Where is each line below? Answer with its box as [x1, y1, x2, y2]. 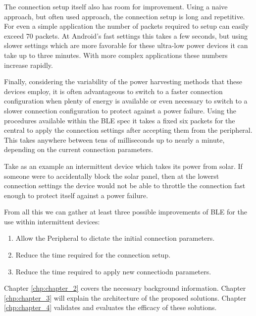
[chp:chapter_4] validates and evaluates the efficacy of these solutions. [4, 302, 217, 313]
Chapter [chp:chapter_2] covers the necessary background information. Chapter [4, 283, 246, 293]
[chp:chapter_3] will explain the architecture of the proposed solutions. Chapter [4, 292, 247, 303]
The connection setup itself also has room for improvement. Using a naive [4, 1, 228, 11]
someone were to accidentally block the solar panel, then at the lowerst [4, 170, 219, 181]
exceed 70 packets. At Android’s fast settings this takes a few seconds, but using [4, 30, 248, 41]
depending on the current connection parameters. [4, 144, 154, 155]
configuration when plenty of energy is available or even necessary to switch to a [4, 96, 248, 106]
